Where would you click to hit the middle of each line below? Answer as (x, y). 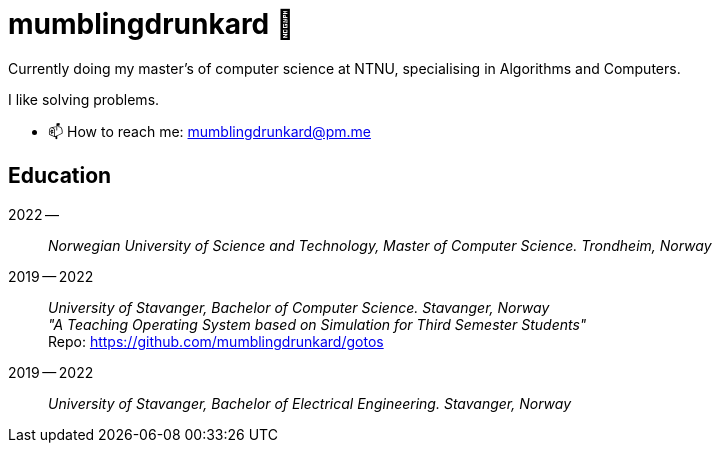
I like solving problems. (84, 99)
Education (60, 176)
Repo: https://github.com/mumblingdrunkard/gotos (216, 341)
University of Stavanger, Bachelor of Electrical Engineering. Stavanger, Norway (310, 403)
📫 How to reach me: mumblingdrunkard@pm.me (209, 131)
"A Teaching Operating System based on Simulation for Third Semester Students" (317, 324)
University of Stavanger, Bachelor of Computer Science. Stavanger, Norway (299, 307)
